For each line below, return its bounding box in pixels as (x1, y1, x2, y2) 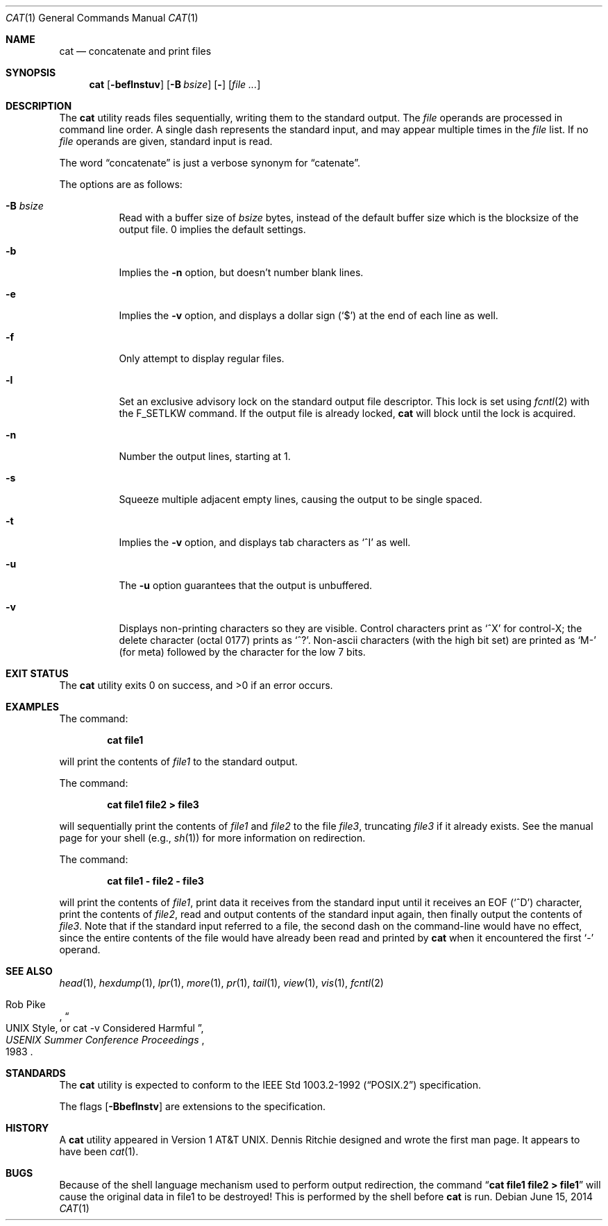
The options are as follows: (59, 178, 183, 190)
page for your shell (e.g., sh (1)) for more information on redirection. (59, 832, 366, 844)
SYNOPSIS (6, 67, 56, 78)
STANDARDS (6, 1067, 66, 1079)
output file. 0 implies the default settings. (119, 223, 306, 235)
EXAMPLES (6, 701, 59, 713)
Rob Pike (6, 998, 46, 1010)
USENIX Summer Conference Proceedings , (6, 1034, 205, 1046)
